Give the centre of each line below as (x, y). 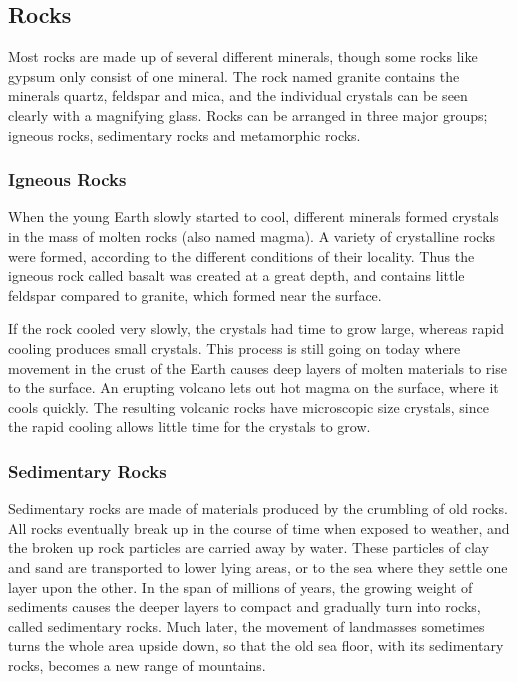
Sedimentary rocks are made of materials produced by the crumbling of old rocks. (258, 508)
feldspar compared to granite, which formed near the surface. (195, 294)
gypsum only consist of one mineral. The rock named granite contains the (234, 75)
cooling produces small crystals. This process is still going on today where (234, 347)
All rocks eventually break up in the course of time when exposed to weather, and (259, 527)
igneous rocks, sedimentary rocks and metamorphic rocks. (184, 134)
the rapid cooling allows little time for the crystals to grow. (189, 426)
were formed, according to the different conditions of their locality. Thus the (241, 255)
